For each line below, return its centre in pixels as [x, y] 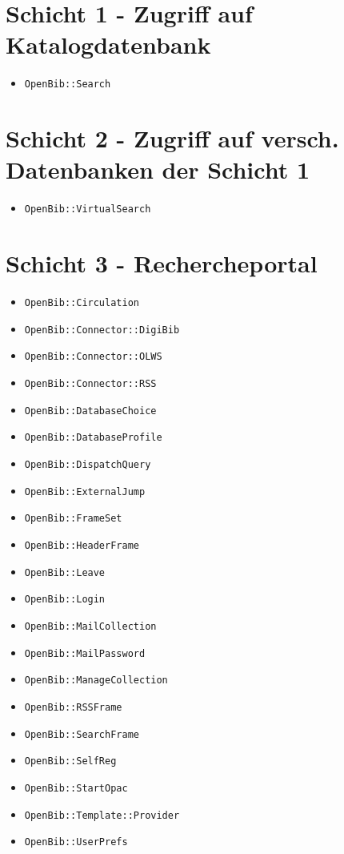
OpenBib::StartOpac [76, 788]
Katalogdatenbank [108, 44]
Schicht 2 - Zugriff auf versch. [172, 138]
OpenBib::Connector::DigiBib [102, 330]
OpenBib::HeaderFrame [82, 545]
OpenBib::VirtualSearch [88, 209]
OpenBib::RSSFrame [73, 707]
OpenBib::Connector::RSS [90, 384]
